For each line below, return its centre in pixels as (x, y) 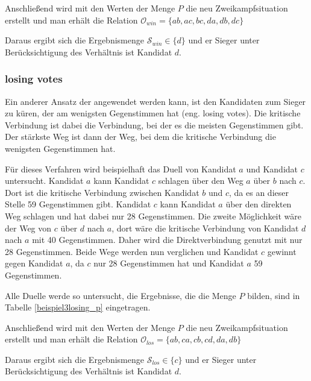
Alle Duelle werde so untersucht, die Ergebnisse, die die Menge (121, 295)
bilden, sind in (274, 295)
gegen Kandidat (34, 263)
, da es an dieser (259, 192)
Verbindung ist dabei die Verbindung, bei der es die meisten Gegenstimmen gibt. (154, 124)
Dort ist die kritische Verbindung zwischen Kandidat (102, 192)
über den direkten (259, 204)
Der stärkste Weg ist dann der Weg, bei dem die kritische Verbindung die (140, 137)
